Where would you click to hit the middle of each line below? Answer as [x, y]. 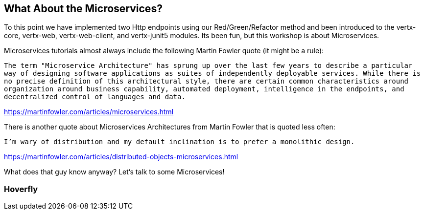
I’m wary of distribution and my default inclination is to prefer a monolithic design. [179, 142]
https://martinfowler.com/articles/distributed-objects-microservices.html [121, 157]
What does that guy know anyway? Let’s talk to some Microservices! [114, 172]
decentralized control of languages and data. [95, 97]
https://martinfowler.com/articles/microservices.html [89, 112]
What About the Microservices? [83, 9]
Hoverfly [21, 189]
